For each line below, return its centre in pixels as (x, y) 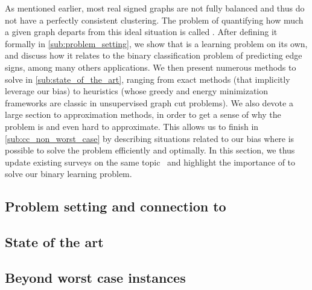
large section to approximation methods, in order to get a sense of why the (143, 114)
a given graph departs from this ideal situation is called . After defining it (141, 32)
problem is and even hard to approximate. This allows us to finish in (132, 126)
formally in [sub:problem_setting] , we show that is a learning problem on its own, (156, 43)
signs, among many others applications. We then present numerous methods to (151, 67)
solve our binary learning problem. (68, 174)
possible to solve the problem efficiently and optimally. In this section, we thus (150, 150)
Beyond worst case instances (95, 277)
